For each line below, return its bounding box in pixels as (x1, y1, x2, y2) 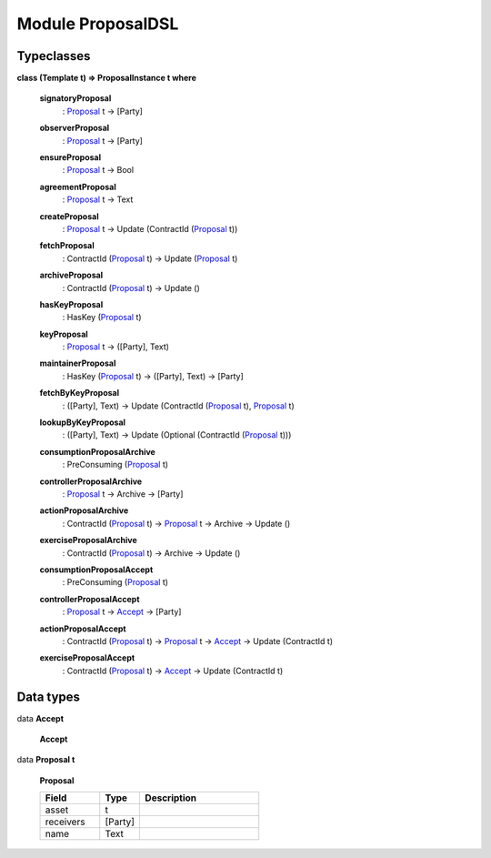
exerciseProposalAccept (39, 652, 135, 663)
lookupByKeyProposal (39, 417, 126, 428)
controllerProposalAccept (39, 593, 140, 604)
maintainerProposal (39, 358, 116, 368)
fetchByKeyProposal (39, 388, 120, 399)
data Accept (16, 712, 64, 723)
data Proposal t (16, 754, 75, 765)
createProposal (39, 210, 99, 222)
